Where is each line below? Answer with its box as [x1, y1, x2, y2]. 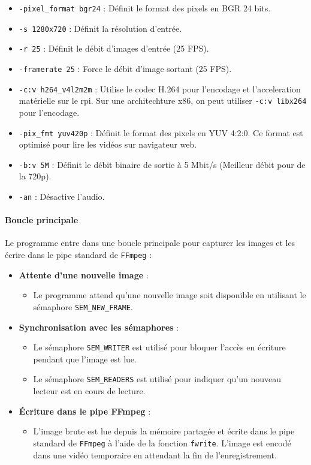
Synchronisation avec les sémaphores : [19, 320, 179, 333]
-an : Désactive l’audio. [19, 190, 105, 203]
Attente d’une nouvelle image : [19, 268, 149, 281]
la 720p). [19, 170, 52, 182]
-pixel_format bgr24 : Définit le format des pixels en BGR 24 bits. [19, 2, 271, 14]
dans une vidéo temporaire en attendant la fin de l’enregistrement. [33, 448, 277, 461]
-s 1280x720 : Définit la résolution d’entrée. [19, 22, 182, 34]
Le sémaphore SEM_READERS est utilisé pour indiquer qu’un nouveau [33, 373, 281, 385]
